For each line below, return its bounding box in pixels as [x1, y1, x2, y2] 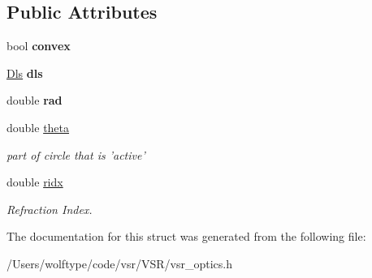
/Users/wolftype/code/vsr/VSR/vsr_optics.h [6, 254, 232, 272]
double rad [6, 92, 63, 109]
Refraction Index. [6, 200, 93, 217]
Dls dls [6, 64, 43, 81]
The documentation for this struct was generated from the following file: [6, 228, 366, 245]
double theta [6, 118, 70, 135]
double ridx [6, 173, 63, 190]
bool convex [6, 37, 71, 54]
